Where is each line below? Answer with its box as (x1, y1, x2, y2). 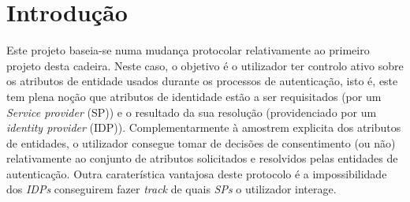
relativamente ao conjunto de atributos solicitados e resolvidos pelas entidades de (6, 150, 398, 166)
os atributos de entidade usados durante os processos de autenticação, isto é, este (6, 73, 398, 89)
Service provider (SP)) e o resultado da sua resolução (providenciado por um (6, 103, 377, 120)
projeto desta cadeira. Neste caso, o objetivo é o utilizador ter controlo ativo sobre (6, 57, 404, 73)
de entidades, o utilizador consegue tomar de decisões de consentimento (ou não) (6, 134, 396, 151)
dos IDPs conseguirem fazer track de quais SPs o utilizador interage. (6, 181, 337, 197)
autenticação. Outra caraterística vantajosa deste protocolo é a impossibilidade (6, 165, 387, 181)
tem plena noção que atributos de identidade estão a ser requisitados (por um (6, 88, 382, 104)
